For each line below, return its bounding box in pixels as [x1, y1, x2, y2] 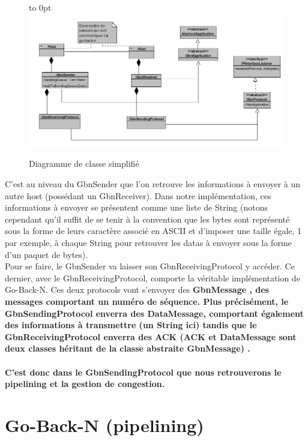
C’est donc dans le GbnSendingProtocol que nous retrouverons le [5, 365, 282, 378]
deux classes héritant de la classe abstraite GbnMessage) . [5, 342, 250, 355]
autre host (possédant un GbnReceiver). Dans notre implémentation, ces [5, 189, 271, 202]
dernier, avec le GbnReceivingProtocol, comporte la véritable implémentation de [5, 271, 300, 284]
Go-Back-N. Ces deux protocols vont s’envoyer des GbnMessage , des [5, 283, 269, 296]
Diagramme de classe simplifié [29, 157, 139, 170]
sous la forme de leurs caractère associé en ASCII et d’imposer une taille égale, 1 [5, 224, 302, 237]
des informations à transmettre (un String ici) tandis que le [5, 319, 257, 331]
